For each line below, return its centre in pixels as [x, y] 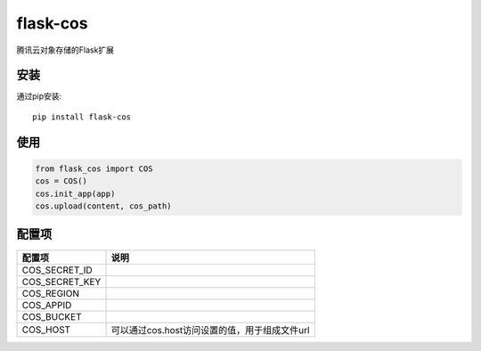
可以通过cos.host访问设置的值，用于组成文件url [210, 330]
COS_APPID [47, 305]
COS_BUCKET [52, 316]
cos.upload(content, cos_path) [104, 206]
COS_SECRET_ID [57, 270]
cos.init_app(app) [75, 193]
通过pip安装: [39, 96]
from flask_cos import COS [94, 168]
